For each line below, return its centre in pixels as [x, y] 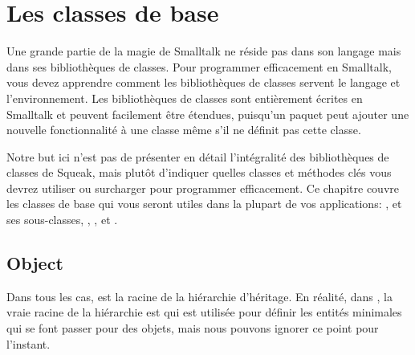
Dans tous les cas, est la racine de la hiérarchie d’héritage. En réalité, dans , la [199, 296]
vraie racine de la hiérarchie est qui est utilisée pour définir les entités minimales [204, 312]
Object [35, 263]
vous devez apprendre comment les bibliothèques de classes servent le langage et [203, 82]
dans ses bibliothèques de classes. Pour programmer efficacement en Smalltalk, [199, 66]
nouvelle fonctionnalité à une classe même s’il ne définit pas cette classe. [184, 130]
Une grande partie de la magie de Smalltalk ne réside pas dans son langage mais [204, 51]
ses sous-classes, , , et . [62, 220]
